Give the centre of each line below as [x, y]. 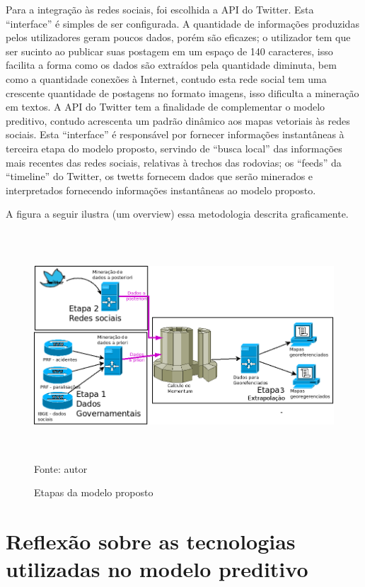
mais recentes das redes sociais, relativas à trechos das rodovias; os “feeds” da [174, 162]
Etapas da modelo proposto [94, 492]
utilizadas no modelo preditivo [157, 569]
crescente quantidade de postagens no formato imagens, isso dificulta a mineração [182, 93]
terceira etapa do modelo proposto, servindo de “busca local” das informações [174, 148]
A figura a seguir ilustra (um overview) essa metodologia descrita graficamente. [177, 214]
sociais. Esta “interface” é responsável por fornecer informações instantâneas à [175, 134]
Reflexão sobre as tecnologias [151, 541]
